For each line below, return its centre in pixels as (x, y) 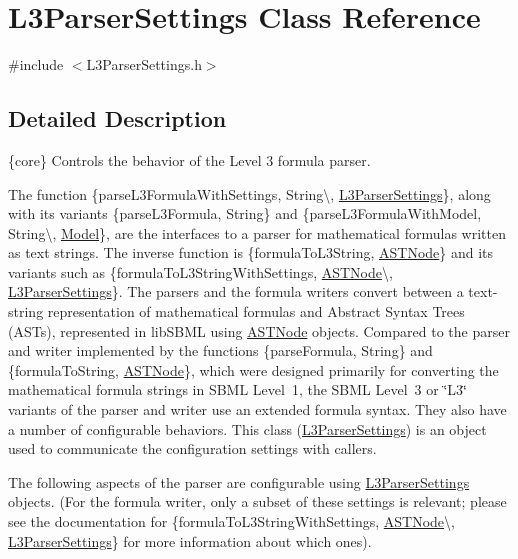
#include (36, 64)
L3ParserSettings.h (144, 64)
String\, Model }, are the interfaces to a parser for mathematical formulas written (257, 232)
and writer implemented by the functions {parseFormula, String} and (220, 350)
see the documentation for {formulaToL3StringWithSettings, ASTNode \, (231, 521)
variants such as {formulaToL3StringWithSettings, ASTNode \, (200, 271)
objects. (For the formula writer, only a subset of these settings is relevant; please (257, 501)
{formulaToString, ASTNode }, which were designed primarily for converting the (253, 369)
